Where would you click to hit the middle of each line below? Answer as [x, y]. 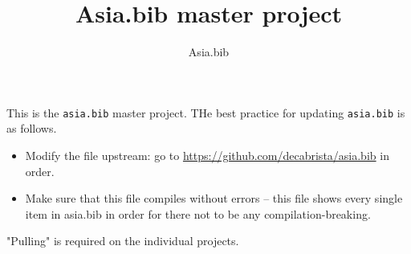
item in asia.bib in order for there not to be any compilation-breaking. [198, 213]
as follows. [32, 128]
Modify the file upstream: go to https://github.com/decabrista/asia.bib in [207, 155]
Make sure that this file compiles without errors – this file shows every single [214, 198]
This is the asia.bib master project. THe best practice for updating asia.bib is [206, 112]
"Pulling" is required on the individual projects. [123, 241]
